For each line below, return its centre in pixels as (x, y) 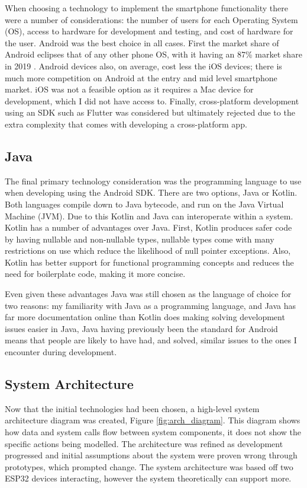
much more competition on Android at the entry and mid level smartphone (141, 77)
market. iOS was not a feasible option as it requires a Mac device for (129, 89)
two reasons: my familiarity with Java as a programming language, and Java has (150, 305)
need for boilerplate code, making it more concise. (95, 274)
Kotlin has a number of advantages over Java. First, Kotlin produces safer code (148, 227)
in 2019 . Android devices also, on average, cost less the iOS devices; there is (143, 66)
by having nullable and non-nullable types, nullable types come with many (140, 239)
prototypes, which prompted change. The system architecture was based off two (149, 466)
